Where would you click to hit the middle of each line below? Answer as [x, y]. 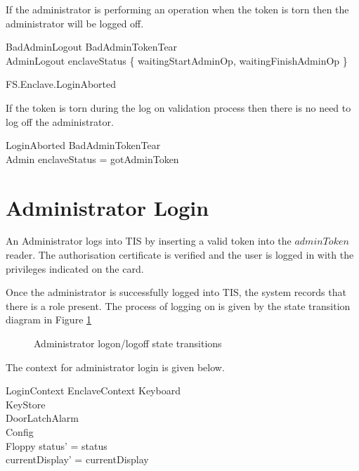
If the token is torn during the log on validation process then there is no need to [178, 107]
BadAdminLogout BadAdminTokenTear [92, 47]
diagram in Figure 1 [49, 320]
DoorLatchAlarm [42, 418]
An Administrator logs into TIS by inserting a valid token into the [149, 241]
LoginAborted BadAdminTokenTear [83, 145]
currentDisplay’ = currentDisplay [77, 459]
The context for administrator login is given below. [115, 367]
